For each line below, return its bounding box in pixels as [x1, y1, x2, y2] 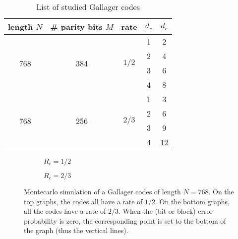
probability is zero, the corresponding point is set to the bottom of [24, 215, 226, 226]
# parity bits [50, 21, 103, 32]
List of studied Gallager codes [36, 1, 140, 12]
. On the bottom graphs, [155, 196, 230, 206]
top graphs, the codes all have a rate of [24, 196, 143, 206]
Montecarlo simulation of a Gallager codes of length [24, 186, 181, 196]
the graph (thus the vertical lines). [24, 225, 128, 236]
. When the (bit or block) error [119, 206, 213, 216]
